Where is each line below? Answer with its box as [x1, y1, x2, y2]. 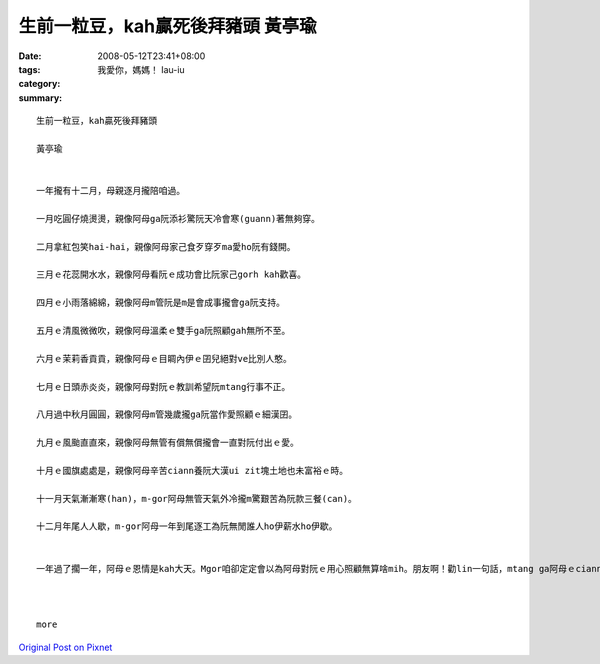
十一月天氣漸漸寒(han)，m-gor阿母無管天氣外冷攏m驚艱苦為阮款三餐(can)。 [36, 493, 357, 504]
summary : [18, 91, 63, 104]
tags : [18, 63, 41, 75]
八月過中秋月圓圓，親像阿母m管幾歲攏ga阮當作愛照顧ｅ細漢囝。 [36, 409, 298, 420]
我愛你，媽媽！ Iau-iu [97, 63, 185, 75]
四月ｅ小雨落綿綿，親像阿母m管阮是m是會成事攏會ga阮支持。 [36, 297, 285, 309]
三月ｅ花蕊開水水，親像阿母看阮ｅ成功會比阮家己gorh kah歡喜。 [36, 269, 307, 280]
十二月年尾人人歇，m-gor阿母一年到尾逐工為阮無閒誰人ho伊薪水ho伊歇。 [36, 521, 338, 532]
